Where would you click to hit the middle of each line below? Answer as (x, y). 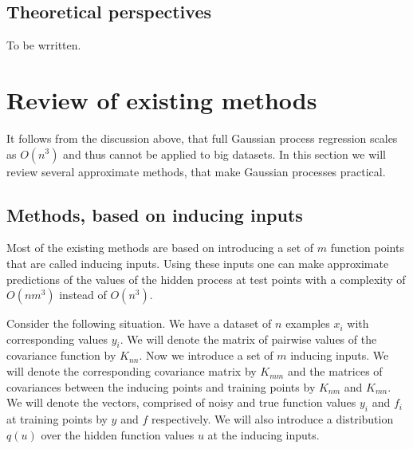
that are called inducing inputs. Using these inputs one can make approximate (198, 263)
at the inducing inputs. (264, 434)
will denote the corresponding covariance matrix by (132, 371)
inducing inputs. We (340, 355)
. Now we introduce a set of (206, 355)
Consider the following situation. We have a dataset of (139, 323)
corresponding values (57, 339)
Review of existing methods (162, 99)
